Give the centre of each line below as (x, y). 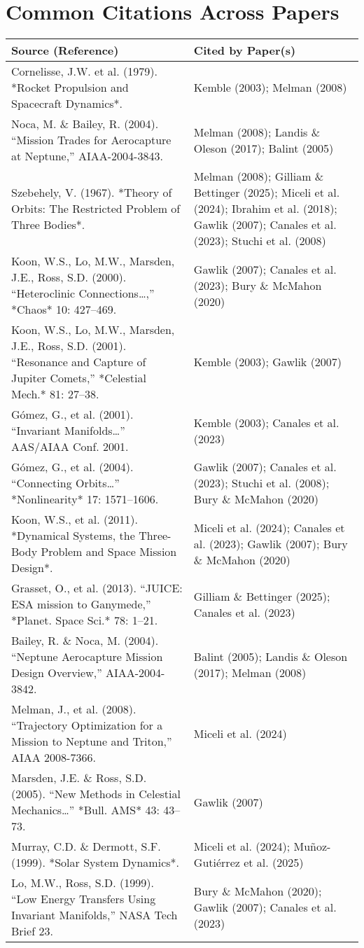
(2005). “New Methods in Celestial (96, 794)
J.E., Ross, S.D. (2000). (69, 277)
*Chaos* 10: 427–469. (64, 309)
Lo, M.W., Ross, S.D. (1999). (83, 883)
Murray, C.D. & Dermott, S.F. (86, 846)
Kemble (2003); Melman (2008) (270, 88)
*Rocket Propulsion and (70, 88)
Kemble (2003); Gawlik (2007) (268, 362)
